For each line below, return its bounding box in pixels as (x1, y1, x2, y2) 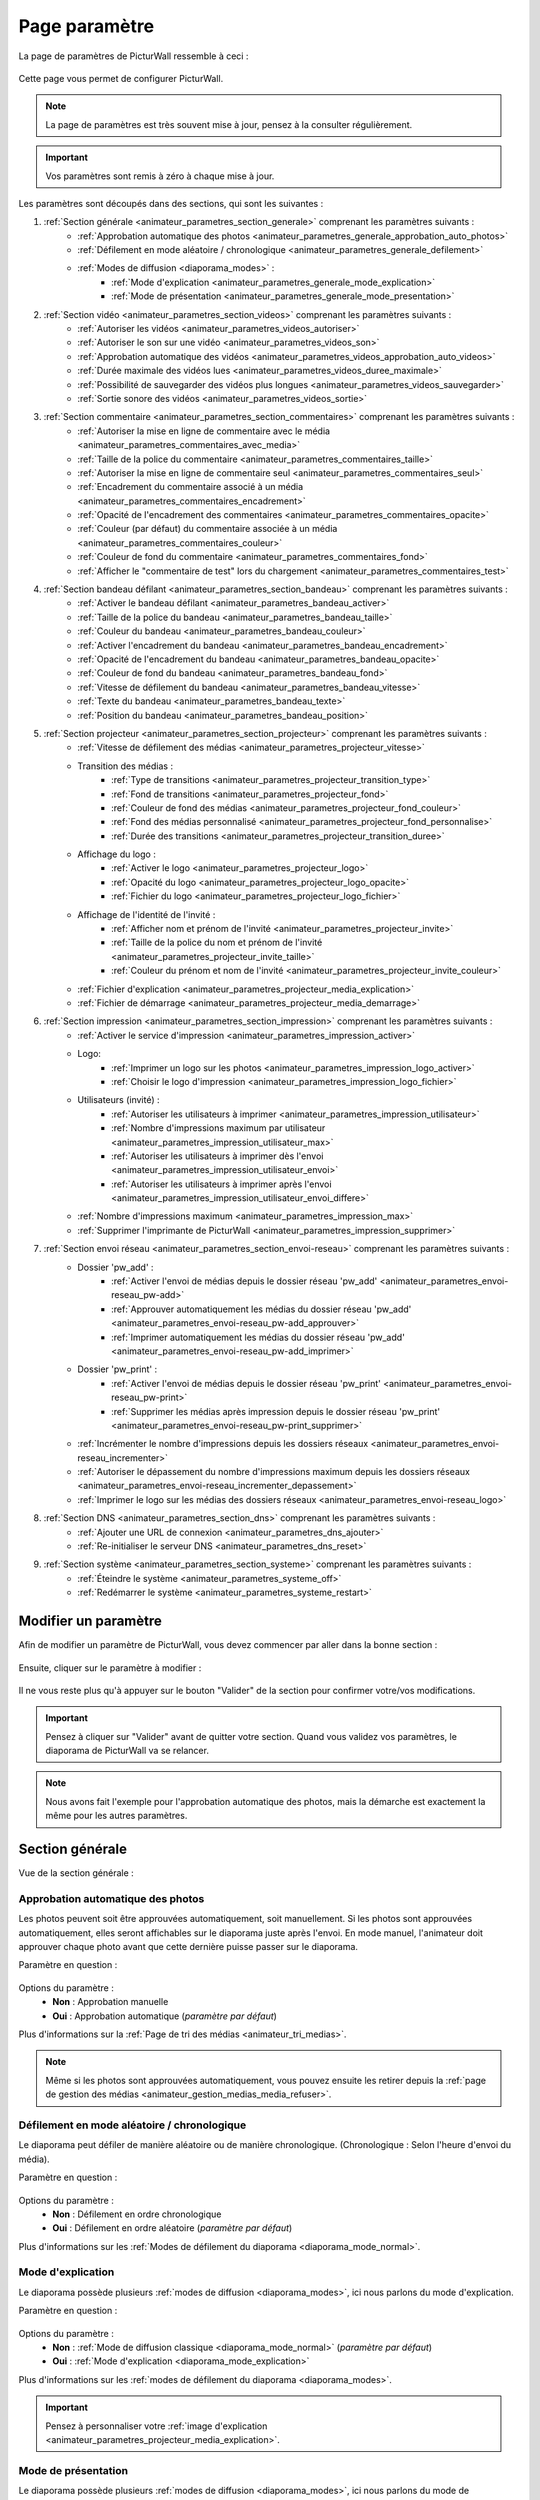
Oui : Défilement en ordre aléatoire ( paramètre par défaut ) (52, 2222, 293, 2234)
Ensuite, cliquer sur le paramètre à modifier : (18, 1661, 202, 1674)
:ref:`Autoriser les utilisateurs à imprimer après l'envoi (111, 1178, 332, 1190)
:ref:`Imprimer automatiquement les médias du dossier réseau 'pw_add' (111, 1331, 405, 1343)
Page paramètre (18, 15, 155, 37)
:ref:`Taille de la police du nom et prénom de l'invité (111, 936, 323, 949)
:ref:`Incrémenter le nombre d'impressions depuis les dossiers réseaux (77, 1438, 369, 1450)
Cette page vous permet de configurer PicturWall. (18, 72, 224, 84)
